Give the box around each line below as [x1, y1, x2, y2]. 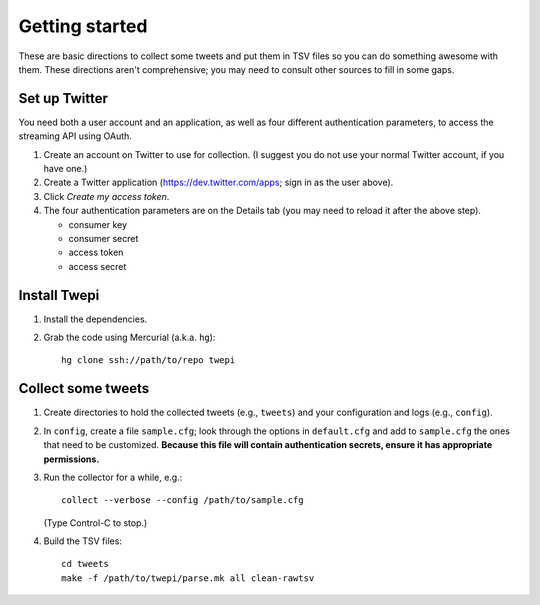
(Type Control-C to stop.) [43, 516, 148, 529]
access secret [68, 260, 127, 272]
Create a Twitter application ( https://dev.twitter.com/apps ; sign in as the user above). [43, 176, 394, 189]
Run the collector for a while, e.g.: [43, 471, 183, 483]
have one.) [43, 163, 88, 175]
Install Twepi [18, 286, 100, 304]
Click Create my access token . [43, 190, 170, 202]
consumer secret [68, 232, 139, 244]
